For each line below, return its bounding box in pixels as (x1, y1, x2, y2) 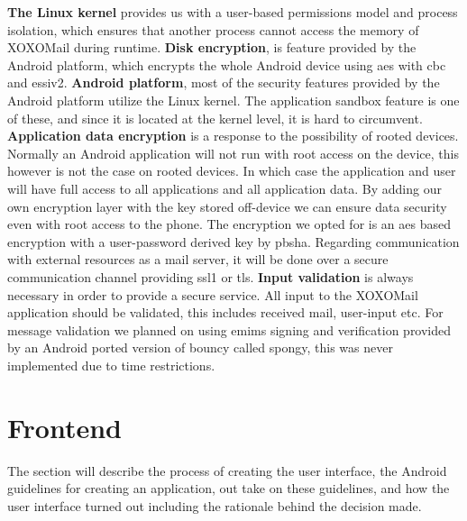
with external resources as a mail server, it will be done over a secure (7, 250, 389, 269)
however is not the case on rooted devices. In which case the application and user (7, 161, 456, 180)
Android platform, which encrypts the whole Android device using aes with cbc (7, 55, 446, 74)
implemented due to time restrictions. (7, 355, 215, 374)
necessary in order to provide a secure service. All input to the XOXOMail (7, 285, 418, 304)
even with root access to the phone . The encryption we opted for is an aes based (7, 215, 452, 233)
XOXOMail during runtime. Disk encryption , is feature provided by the (7, 38, 417, 57)
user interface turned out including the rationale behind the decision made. (7, 496, 422, 515)
